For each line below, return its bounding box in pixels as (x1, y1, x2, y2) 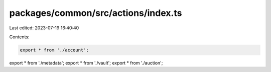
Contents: (9, 34, 30, 40)
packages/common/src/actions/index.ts (9, 7, 182, 18)
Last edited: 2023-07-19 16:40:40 (9, 25, 79, 31)
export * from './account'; (20, 47, 89, 53)
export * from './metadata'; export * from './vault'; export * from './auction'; (9, 60, 163, 66)
